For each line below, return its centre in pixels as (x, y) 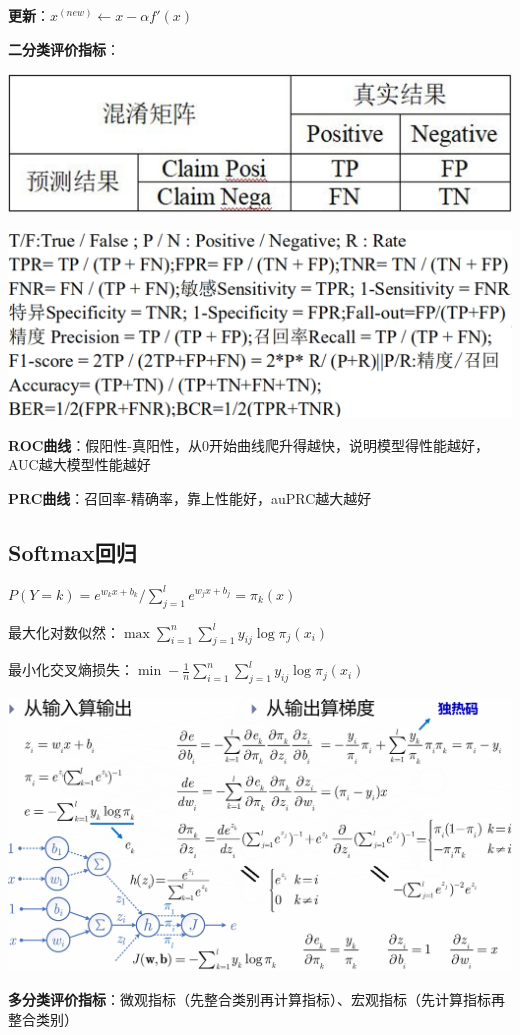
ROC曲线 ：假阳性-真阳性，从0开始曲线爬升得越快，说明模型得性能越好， (249, 444)
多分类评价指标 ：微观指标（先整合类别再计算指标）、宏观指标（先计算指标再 (256, 998)
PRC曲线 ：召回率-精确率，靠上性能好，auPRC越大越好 (190, 498)
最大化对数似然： (64, 631)
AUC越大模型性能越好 (79, 464)
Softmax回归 (72, 552)
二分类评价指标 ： (64, 48)
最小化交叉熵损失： (71, 669)
